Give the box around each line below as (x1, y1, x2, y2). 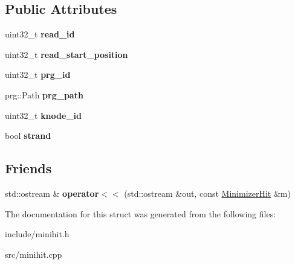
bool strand (5, 129, 51, 142)
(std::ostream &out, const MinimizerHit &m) (124, 187, 291, 199)
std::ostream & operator (5, 187, 99, 199)
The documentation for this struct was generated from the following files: (5, 207, 276, 220)
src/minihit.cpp (5, 247, 62, 260)
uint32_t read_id (5, 28, 75, 40)
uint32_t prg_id (5, 68, 71, 81)
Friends (5, 159, 52, 177)
